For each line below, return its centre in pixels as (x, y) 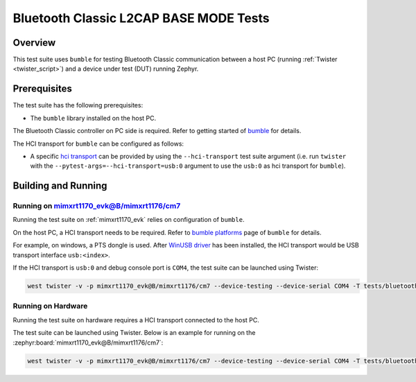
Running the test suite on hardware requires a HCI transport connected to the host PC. (136, 320)
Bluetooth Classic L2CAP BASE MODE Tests (141, 18)
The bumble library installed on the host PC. (93, 118)
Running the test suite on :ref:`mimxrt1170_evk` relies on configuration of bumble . (129, 220)
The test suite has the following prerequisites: (78, 105)
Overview (34, 43)
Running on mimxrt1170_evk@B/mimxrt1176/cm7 (97, 206)
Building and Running (60, 186)
